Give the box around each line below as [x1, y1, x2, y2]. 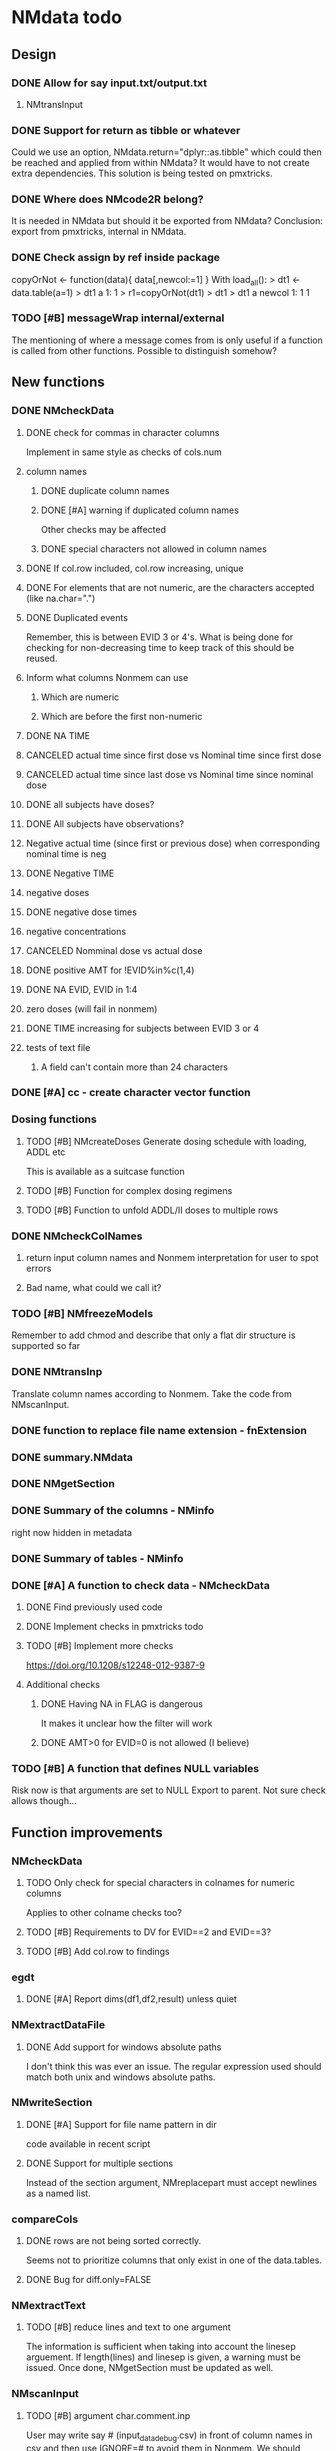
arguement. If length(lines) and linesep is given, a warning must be [25, 2351, 301, 2363]
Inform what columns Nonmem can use [25, 671, 189, 683]
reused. [25, 652, 58, 664]
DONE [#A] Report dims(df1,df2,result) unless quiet [25, 1993, 238, 2005]
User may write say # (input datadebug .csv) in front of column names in [25, 2429, 313, 2443]
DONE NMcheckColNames [11, 1229, 143, 1243]
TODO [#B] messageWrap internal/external [11, 311, 225, 325]
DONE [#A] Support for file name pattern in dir [25, 2118, 218, 2130]
